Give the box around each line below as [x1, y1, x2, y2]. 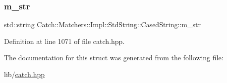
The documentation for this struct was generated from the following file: [4, 52, 224, 63]
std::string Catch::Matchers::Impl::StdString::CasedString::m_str [4, 19, 201, 30]
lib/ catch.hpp [4, 69, 45, 79]
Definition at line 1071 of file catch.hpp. [4, 36, 125, 46]
